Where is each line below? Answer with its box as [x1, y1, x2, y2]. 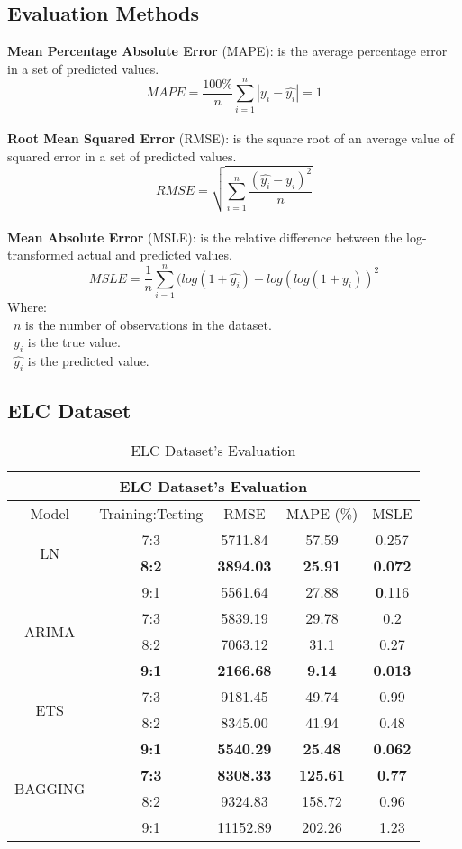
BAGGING [14, 777, 86, 799]
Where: [7, 297, 47, 316]
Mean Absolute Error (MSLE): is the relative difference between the [7, 227, 403, 246]
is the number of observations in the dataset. [25, 315, 272, 333]
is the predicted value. [27, 351, 149, 370]
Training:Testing [99, 503, 204, 525]
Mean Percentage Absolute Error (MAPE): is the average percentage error [7, 41, 448, 60]
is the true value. [27, 333, 121, 351]
